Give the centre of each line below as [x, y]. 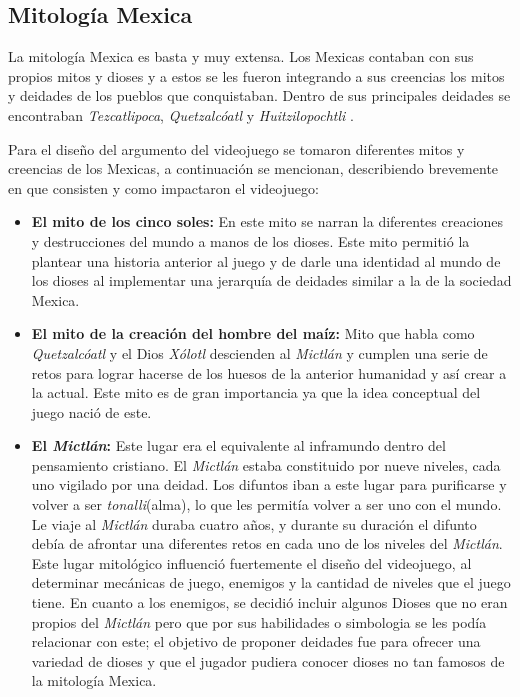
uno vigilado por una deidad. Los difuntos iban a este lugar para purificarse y [269, 484]
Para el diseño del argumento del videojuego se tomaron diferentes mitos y [236, 148]
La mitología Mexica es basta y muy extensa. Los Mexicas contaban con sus [241, 56]
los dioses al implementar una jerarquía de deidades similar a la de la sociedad [271, 280]
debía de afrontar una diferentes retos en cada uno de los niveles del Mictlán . [267, 543]
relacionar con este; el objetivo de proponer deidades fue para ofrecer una [256, 641]
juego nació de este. [91, 411]
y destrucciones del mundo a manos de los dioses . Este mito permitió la [250, 240]
